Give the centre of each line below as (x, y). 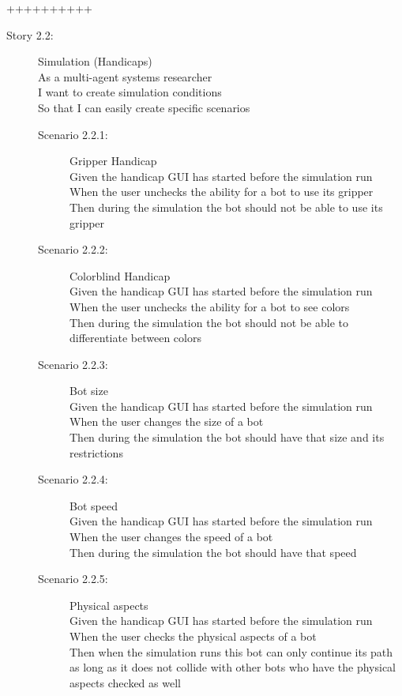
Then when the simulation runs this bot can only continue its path (231, 651)
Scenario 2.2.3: (73, 364)
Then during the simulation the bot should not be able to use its (226, 207)
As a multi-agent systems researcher (125, 76)
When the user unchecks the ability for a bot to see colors (210, 306)
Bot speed (94, 505)
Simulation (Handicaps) (95, 61)
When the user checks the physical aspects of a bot (193, 636)
